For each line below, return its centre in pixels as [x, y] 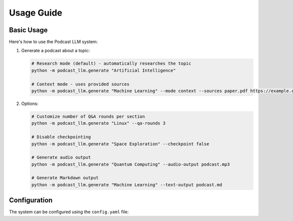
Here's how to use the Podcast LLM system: [53, 42]
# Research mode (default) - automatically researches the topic [111, 64]
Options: [30, 103]
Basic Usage [28, 30]
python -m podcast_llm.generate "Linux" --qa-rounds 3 [98, 123]
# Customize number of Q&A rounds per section [88, 116]
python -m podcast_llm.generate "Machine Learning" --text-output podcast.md [127, 185]
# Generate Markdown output [65, 178]
